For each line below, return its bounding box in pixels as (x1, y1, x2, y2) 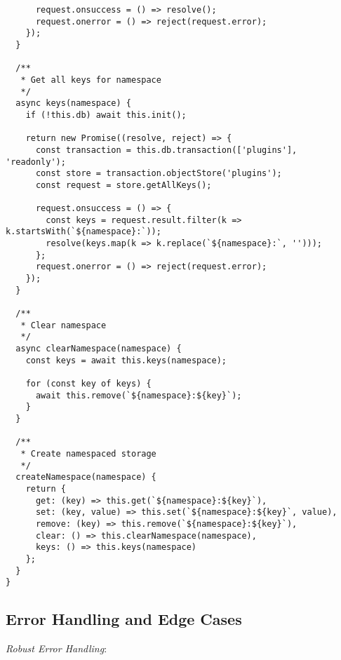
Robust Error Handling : (6, 641, 107, 656)
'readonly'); (6, 156, 66, 167)
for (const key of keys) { (25, 379, 152, 389)
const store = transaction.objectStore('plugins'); (35, 168, 282, 179)
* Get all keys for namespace (20, 74, 161, 85)
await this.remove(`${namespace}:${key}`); (35, 390, 242, 400)
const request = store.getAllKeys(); (35, 180, 212, 190)
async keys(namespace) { (15, 98, 131, 109)
